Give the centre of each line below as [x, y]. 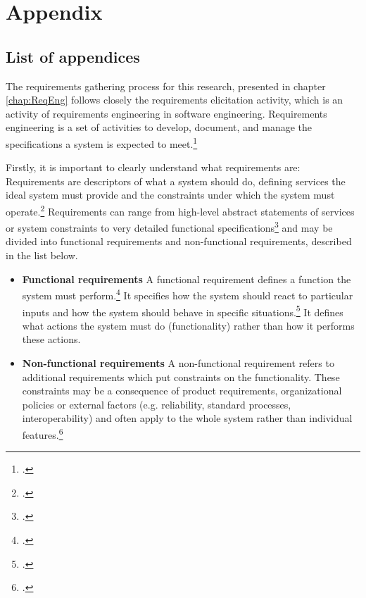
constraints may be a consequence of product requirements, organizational [182, 391]
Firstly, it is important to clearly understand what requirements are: [153, 167]
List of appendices [73, 56]
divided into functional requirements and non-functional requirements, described [179, 241]
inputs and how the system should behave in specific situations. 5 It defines [183, 311]
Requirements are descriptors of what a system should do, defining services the [176, 181]
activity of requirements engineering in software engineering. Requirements [166, 113]
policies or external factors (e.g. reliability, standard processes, [157, 404]
